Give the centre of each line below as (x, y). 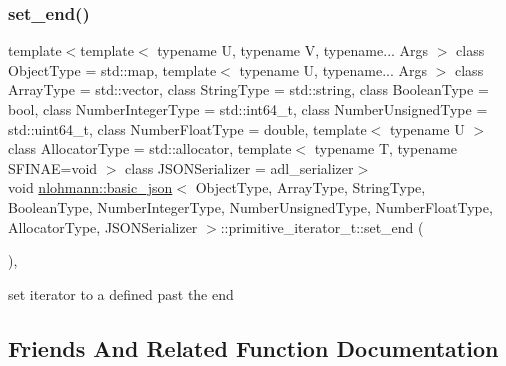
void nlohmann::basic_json (90, 187)
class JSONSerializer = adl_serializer (239, 167)
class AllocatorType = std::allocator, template (150, 148)
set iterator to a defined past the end (121, 293)
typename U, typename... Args (333, 69)
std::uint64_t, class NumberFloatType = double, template (187, 128)
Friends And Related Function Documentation (253, 347)
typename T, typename (386, 148)
